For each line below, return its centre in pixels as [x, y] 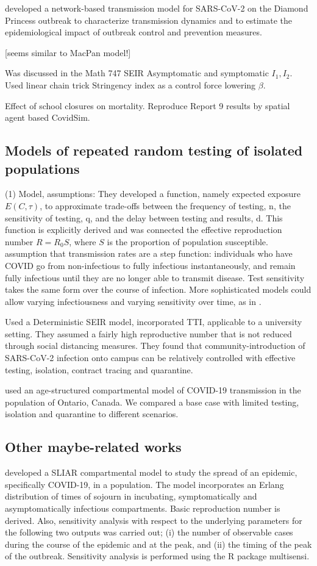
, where [83, 241]
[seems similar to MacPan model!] [68, 52]
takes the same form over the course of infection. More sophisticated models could [158, 289]
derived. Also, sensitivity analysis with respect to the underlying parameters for [154, 520]
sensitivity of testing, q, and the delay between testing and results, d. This [144, 217]
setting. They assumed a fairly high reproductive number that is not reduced [148, 333]
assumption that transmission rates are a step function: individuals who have [149, 253]
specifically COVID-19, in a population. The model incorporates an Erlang [144, 484]
